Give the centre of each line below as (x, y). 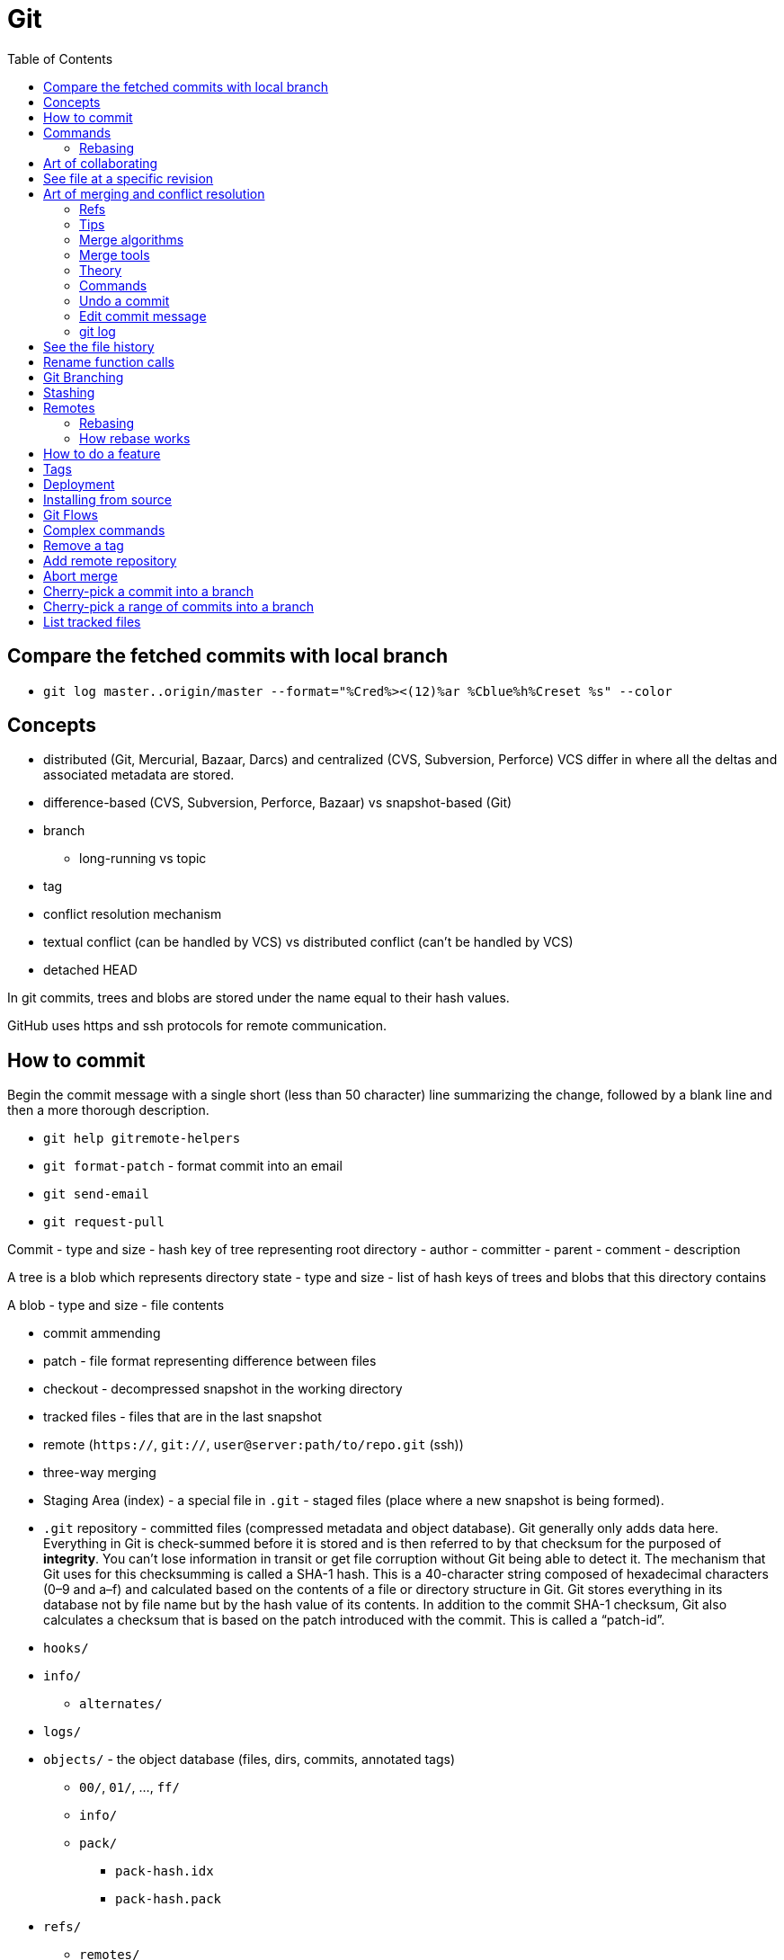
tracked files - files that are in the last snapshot (183, 1417)
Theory (101, 270)
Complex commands (104, 530)
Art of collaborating (101, 163)
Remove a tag (84, 545)
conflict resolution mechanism (133, 914)
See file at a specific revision (129, 178)
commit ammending (102, 1333)
